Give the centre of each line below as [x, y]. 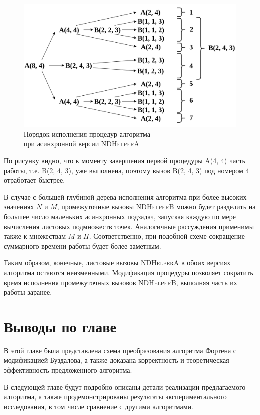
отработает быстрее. [35, 180]
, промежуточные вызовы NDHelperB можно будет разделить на [156, 207]
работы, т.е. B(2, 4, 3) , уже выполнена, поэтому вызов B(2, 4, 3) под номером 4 [127, 170]
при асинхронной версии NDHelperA [82, 144]
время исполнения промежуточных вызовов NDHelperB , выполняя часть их [121, 282]
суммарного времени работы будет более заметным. [83, 246]
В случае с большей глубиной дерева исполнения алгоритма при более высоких [125, 197]
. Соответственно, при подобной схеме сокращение [167, 236]
